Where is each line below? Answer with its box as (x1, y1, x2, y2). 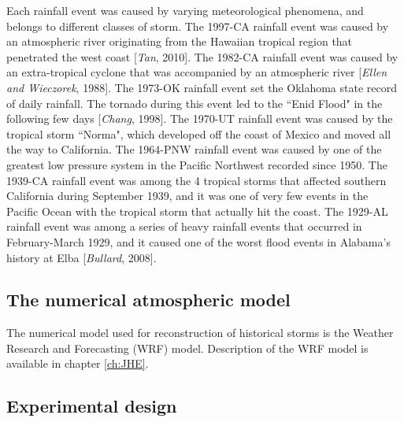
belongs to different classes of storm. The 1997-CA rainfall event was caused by (6, 17, 389, 34)
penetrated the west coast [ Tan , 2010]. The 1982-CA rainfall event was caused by (6, 48, 398, 65)
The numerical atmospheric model (6, 287, 291, 312)
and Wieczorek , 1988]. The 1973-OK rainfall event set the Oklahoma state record (6, 79, 398, 95)
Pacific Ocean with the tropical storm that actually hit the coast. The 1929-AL (6, 202, 388, 219)
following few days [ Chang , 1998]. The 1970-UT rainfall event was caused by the (6, 110, 393, 127)
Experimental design (6, 394, 177, 418)
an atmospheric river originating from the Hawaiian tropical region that (6, 33, 353, 50)
